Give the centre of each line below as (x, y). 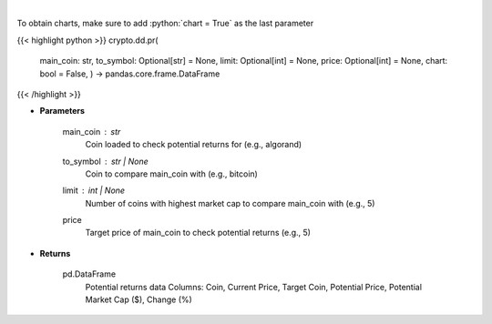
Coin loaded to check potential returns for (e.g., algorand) (194, 145)
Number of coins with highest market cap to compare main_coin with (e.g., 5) (230, 203)
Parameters (62, 111)
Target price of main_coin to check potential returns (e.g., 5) (198, 233)
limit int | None (94, 190)
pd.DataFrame (89, 274)
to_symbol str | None (106, 161)
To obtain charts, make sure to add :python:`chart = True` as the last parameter (165, 24)
